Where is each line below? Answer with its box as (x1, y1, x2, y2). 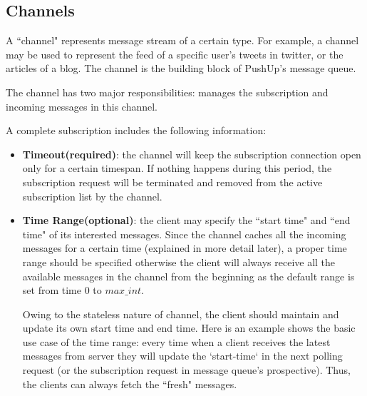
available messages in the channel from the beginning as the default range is (22, 268, 355, 283)
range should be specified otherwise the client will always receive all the (22, 254, 336, 269)
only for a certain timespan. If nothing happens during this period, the (22, 161, 332, 176)
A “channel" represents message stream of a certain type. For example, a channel (6, 33, 359, 48)
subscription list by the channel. (22, 188, 162, 203)
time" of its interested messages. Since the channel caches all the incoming (22, 226, 346, 241)
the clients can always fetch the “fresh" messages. (22, 376, 237, 391)
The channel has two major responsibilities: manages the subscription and (6, 84, 329, 99)
